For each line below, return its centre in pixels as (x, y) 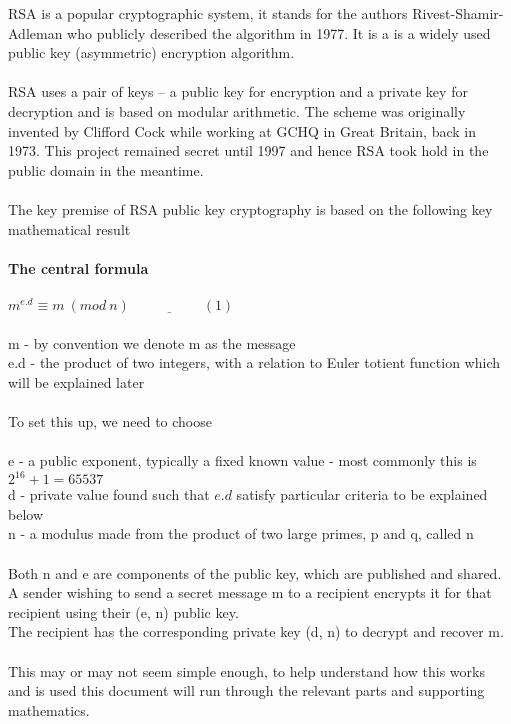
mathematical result (69, 228)
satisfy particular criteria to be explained (362, 494)
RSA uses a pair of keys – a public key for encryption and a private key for (238, 91)
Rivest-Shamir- (458, 13)
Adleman (35, 32)
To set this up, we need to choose (110, 420)
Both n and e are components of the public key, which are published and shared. (255, 572)
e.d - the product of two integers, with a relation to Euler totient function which (254, 362)
